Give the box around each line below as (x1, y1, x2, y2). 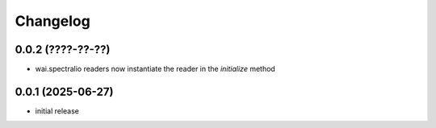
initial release (35, 105, 80, 116)
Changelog (15, 12, 90, 30)
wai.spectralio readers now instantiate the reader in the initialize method (35, 64, 276, 74)
